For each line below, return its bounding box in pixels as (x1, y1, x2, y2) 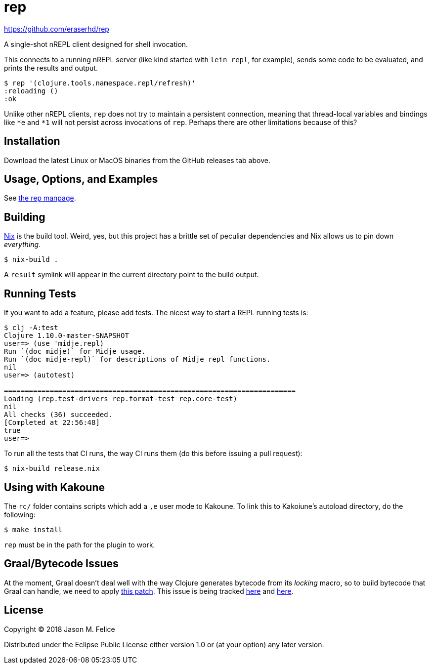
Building (4, 210, 45, 223)
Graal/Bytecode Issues (4, 557, 119, 570)
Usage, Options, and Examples (4, 173, 158, 186)
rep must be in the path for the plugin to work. (4, 540, 155, 549)
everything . (4, 240, 41, 249)
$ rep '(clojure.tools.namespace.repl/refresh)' (4, 79, 196, 87)
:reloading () (4, 86, 58, 95)
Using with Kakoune (4, 481, 105, 494)
